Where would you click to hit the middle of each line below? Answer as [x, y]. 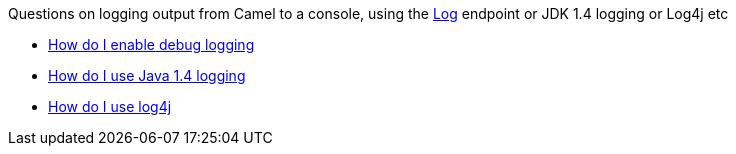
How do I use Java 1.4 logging [147, 75]
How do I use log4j [110, 106]
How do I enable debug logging [151, 44]
